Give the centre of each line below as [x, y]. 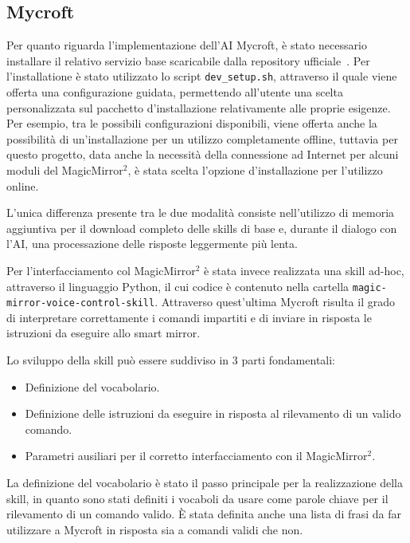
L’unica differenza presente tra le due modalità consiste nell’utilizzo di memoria [201, 212]
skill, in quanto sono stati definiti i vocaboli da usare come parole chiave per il [197, 498]
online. [23, 185]
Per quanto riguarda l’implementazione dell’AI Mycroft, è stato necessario [187, 45]
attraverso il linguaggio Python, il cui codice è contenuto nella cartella [178, 286]
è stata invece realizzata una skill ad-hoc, [304, 270]
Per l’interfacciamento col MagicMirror [101, 270]
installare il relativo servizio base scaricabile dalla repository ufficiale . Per [188, 60]
